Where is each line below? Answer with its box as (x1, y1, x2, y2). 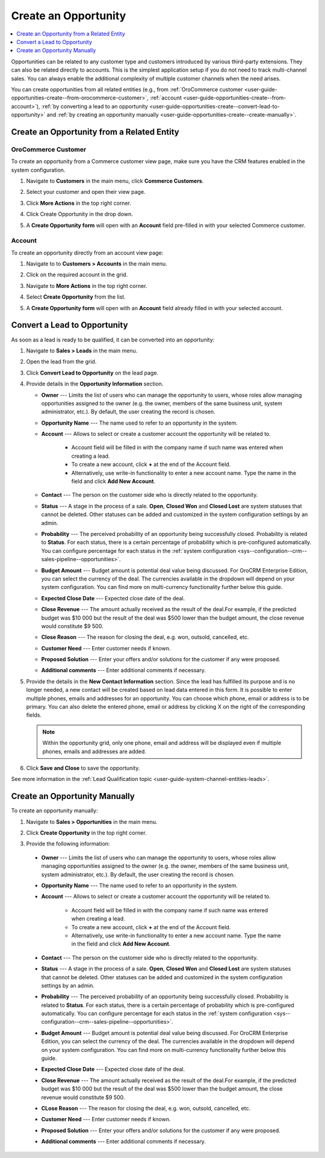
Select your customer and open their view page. (26, 188, 146, 196)
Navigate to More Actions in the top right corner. (26, 282, 147, 289)
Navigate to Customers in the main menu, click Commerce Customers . (26, 178, 204, 184)
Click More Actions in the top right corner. (26, 199, 132, 207)
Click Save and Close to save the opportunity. (26, 764, 140, 771)
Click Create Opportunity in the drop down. (26, 211, 134, 218)
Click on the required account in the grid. (26, 271, 128, 278)
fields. (26, 711, 42, 719)
